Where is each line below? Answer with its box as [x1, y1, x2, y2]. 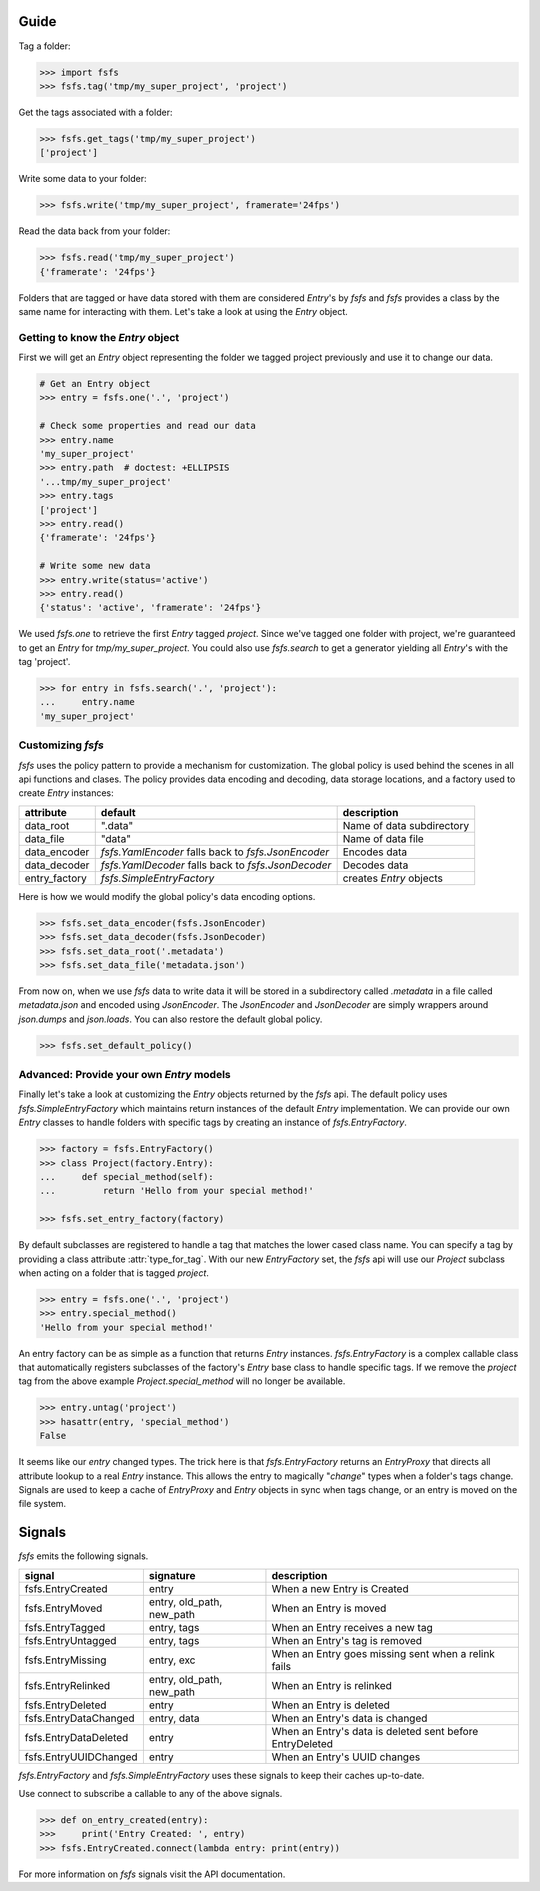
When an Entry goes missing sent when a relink [271, 1646, 495, 1660]
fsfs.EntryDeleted [24, 1698, 107, 1712]
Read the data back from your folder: [18, 225, 171, 237]
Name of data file [342, 831, 424, 845]
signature [148, 1568, 196, 1582]
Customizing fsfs [18, 738, 104, 752]
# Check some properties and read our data [39, 420, 257, 432]
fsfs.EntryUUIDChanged [24, 1750, 139, 1764]
